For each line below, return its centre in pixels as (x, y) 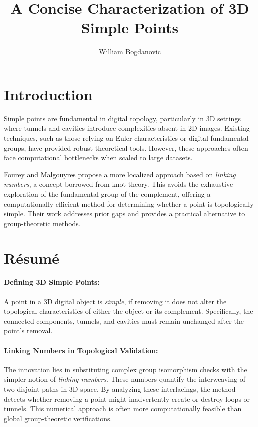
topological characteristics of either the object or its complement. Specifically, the (129, 311)
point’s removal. (28, 331)
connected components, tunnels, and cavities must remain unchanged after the (124, 321)
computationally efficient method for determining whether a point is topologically (129, 204)
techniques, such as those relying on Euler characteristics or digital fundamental (126, 138)
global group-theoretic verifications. (58, 418)
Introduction (48, 94)
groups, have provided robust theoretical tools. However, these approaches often (126, 148)
